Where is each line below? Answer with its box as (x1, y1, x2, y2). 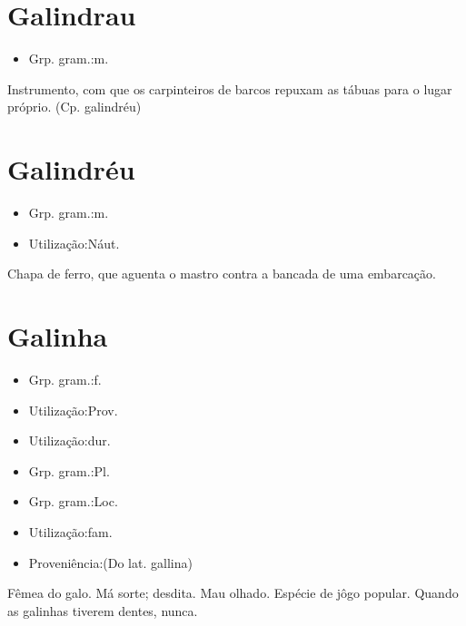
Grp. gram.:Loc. (28, 492, 118, 511)
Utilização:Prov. (28, 400, 118, 419)
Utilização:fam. (28, 522, 113, 541)
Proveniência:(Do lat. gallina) (28, 553, 193, 572)
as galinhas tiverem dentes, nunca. (7, 601, 198, 620)
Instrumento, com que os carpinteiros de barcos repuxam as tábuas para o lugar (7, 79, 452, 98)
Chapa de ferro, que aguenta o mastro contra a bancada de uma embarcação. (7, 264, 436, 283)
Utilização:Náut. (28, 233, 120, 252)
